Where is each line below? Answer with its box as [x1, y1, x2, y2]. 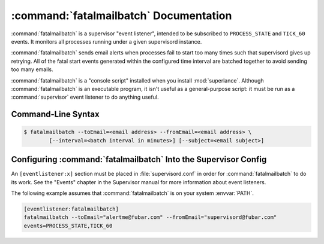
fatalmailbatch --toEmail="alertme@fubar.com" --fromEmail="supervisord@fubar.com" [23, 214, 277, 221]
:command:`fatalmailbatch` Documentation [11, 9, 232, 22]
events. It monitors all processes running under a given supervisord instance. [11, 38, 202, 45]
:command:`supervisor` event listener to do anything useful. [11, 93, 159, 101]
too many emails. [11, 66, 53, 73]
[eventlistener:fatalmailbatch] [23, 205, 119, 212]
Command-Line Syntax [11, 109, 100, 120]
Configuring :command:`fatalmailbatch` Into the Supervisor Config [11, 154, 267, 164]
